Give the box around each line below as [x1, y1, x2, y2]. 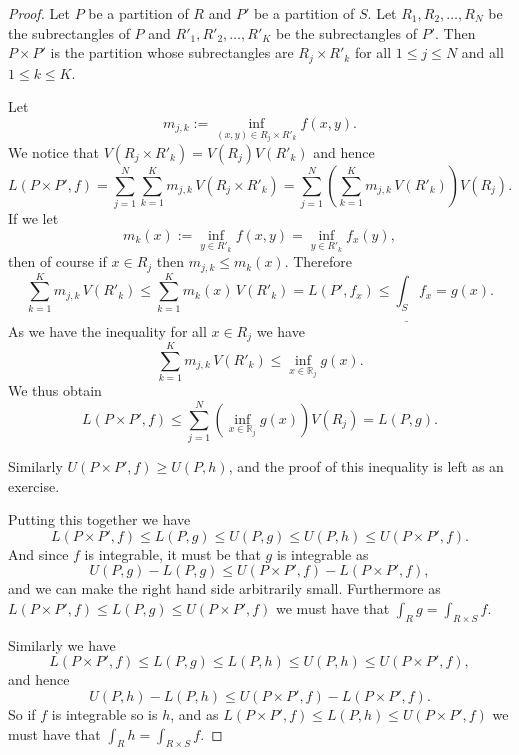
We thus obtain [8, 380, 102, 401]
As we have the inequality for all [8, 320, 207, 341]
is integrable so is [51, 703, 158, 724]
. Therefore [284, 251, 353, 272]
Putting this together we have [8, 509, 191, 530]
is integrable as [276, 543, 369, 564]
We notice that [8, 141, 99, 162]
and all [461, 42, 504, 63]
